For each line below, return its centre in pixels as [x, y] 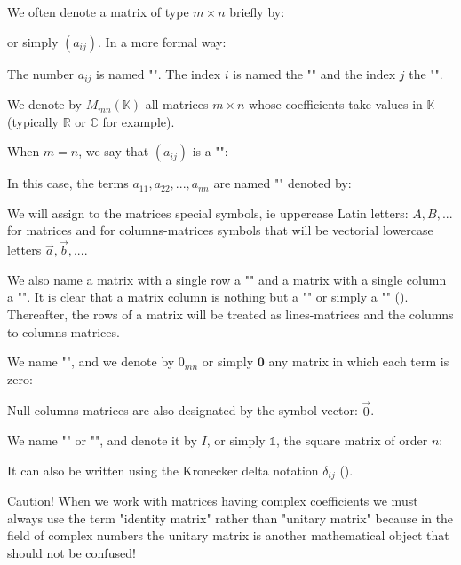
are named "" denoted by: [282, 183]
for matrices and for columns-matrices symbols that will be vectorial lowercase [220, 230]
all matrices [177, 104]
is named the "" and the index [314, 73]
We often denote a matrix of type [98, 12]
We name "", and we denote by [91, 361]
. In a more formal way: [162, 41]
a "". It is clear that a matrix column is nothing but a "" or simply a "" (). [208, 297]
